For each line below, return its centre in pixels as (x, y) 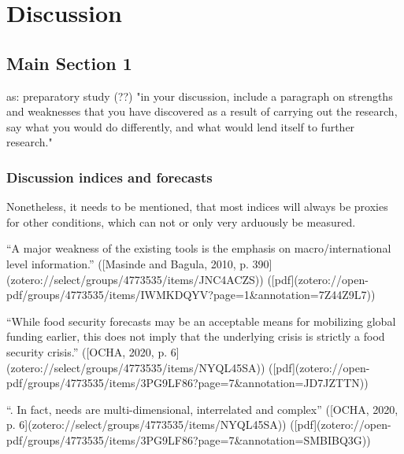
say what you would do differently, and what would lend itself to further (181, 126)
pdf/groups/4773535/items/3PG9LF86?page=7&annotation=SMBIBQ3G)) (189, 439)
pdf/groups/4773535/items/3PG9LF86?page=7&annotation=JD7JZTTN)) (187, 383)
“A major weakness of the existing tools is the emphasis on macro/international (199, 248)
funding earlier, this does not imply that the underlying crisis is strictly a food (196, 336)
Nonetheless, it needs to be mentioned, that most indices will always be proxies (197, 207)
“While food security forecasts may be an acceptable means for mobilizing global (201, 321)
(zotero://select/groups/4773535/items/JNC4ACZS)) (135, 279)
